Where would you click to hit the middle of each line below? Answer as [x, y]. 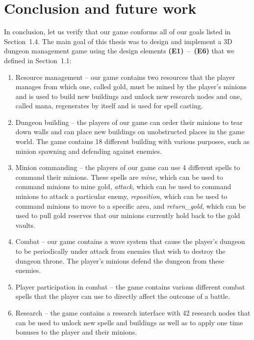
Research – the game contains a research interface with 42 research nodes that [133, 312]
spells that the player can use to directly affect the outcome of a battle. [123, 296]
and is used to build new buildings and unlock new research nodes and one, [129, 96]
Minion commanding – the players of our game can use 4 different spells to [128, 167]
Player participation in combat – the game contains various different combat [130, 286]
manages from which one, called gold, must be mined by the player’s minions [131, 86]
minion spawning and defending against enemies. [89, 151]
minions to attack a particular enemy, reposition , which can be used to [121, 196]
